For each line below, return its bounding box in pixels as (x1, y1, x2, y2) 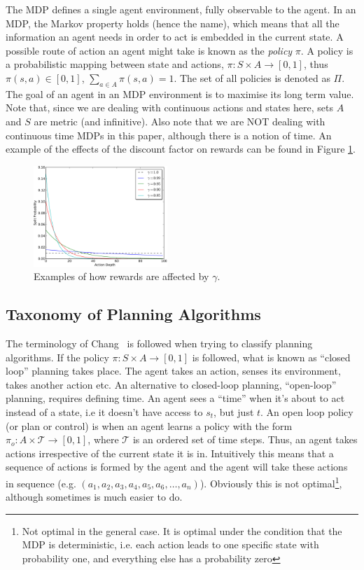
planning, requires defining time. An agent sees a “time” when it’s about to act (6, 391, 345, 405)
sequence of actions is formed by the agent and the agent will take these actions (6, 459, 348, 474)
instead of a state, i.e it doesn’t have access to (6, 404, 203, 419)
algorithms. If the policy (6, 349, 109, 364)
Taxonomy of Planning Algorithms (6, 303, 261, 325)
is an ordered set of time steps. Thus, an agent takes (132, 432, 358, 447)
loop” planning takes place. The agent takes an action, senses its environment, (6, 363, 341, 378)
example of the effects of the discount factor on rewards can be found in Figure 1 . (6, 141, 356, 156)
